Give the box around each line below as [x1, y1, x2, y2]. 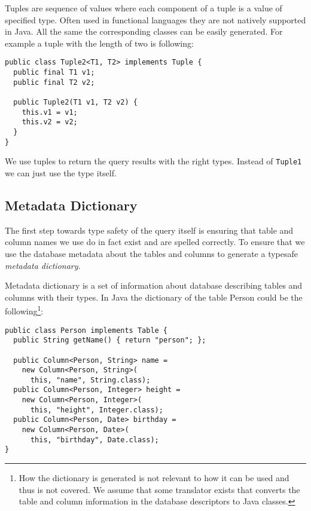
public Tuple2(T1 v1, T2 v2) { [13, 98, 138, 106]
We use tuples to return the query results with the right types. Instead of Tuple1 [5, 155, 302, 167]
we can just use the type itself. [5, 166, 117, 179]
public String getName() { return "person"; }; [13, 336, 206, 345]
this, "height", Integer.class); [30, 405, 163, 414]
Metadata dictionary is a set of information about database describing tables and [5, 279, 303, 292]
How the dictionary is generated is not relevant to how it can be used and [19, 472, 289, 484]
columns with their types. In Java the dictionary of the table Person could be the [5, 290, 303, 303]
